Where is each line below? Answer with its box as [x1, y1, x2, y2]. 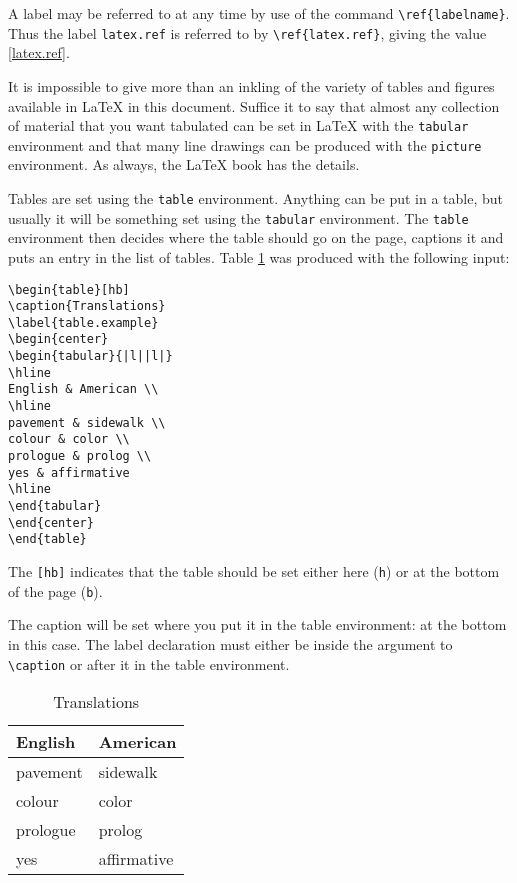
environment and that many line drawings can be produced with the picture [8, 134, 482, 155]
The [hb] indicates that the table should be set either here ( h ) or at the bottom [8, 561, 500, 581]
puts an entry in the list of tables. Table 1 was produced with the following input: [8, 246, 510, 267]
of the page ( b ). [8, 580, 103, 601]
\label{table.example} [8, 315, 159, 330]
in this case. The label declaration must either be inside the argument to [8, 633, 453, 654]
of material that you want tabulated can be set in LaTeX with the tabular [8, 115, 469, 136]
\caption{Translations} [8, 299, 166, 314]
